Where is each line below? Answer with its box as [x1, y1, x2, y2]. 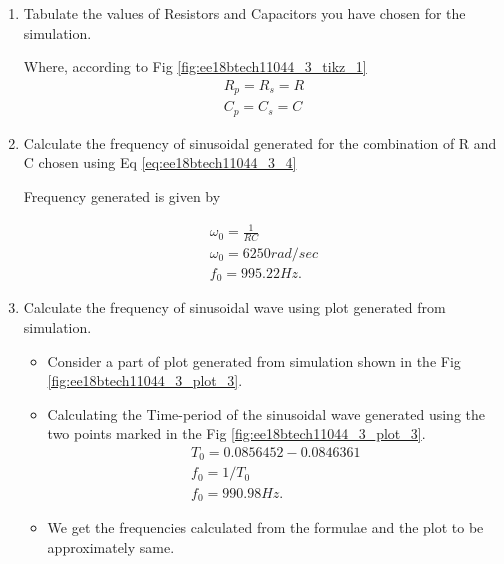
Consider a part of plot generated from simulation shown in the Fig [47, 350, 461, 371]
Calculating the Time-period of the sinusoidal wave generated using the [47, 403, 486, 424]
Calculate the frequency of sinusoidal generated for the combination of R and [23, 132, 497, 153]
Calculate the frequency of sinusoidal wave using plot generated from [23, 297, 446, 318]
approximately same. [47, 536, 175, 557]
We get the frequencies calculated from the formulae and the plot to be [47, 516, 484, 537]
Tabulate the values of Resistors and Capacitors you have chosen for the [23, 3, 466, 23]
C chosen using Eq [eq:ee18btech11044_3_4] [23, 152, 297, 173]
